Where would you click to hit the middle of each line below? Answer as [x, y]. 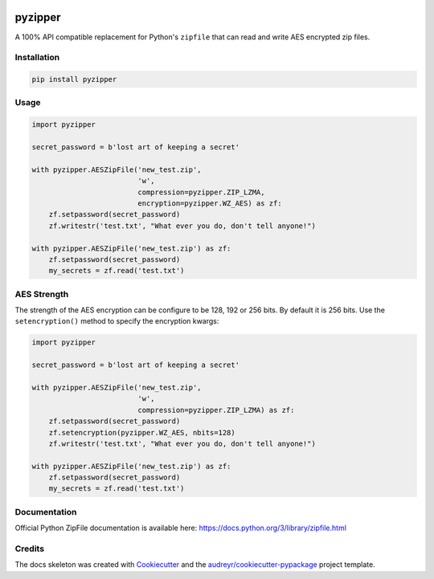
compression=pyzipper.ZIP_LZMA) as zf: [216, 410]
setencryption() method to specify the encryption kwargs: [117, 321]
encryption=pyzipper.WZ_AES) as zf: [210, 203]
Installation [37, 58]
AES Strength [42, 294]
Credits [29, 548]
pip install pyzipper [74, 80]
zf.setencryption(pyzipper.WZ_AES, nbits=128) [142, 432]
